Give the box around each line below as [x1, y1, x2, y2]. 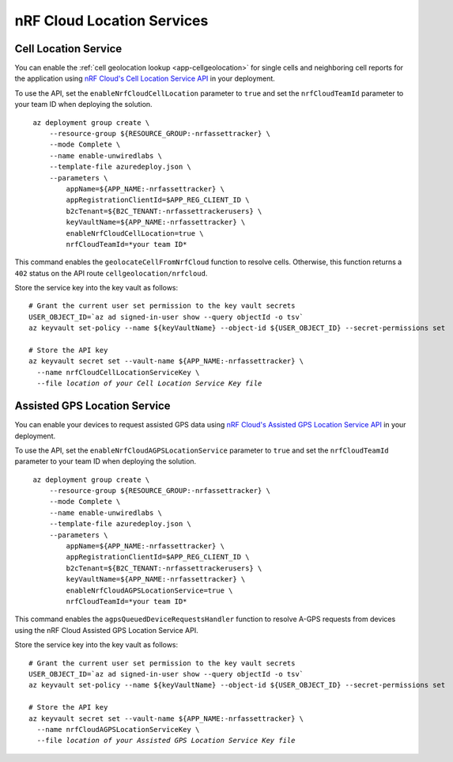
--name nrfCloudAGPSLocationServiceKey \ [36, 725, 200, 734]
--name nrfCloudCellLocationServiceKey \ [36, 368, 200, 377]
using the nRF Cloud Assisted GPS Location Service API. [14, 625, 198, 635]
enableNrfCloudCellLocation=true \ [66, 229, 205, 237]
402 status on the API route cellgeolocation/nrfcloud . [14, 268, 208, 278]
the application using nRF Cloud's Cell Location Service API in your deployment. [14, 74, 276, 83]
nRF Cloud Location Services [14, 12, 209, 29]
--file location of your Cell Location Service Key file [36, 379, 262, 388]
